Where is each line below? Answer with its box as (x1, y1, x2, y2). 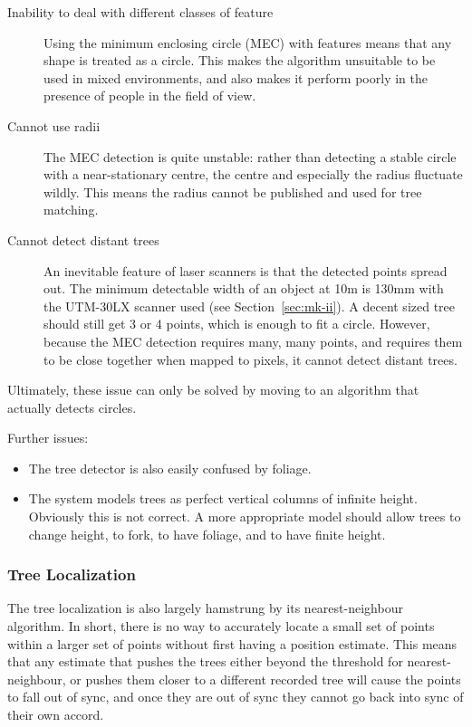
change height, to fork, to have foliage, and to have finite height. (28, 524, 386, 543)
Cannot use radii (7, 116, 101, 135)
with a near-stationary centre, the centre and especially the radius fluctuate (43, 165, 463, 184)
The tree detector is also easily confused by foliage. (28, 458, 312, 477)
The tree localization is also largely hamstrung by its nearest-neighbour (7, 598, 403, 617)
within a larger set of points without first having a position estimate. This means (7, 634, 458, 653)
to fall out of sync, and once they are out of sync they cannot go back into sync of (7, 687, 464, 706)
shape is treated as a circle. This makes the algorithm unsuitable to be (43, 51, 436, 70)
